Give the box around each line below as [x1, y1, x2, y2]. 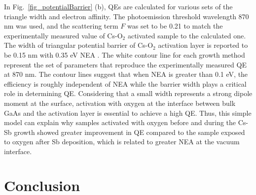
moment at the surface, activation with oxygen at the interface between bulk [4, 97, 236, 108]
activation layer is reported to [158, 40, 248, 50]
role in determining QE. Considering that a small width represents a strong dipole [4, 88, 253, 98]
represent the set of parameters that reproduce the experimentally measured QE [4, 59, 247, 69]
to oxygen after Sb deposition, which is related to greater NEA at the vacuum [4, 136, 240, 147]
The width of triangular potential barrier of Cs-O [4, 40, 153, 50]
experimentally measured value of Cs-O [4, 30, 123, 40]
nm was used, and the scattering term [4, 21, 118, 31]
